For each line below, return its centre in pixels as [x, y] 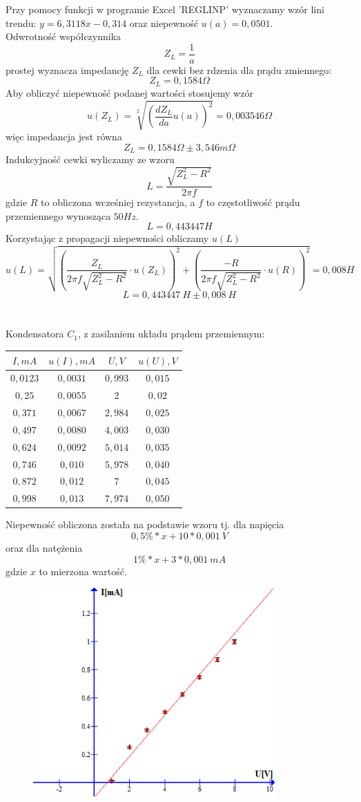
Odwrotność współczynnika [64, 36]
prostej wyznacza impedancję [67, 69]
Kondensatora [35, 334]
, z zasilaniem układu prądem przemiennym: [171, 334]
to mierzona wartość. [83, 571]
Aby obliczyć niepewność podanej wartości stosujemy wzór [129, 92]
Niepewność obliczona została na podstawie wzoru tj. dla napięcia [145, 524]
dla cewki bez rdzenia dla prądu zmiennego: [239, 69]
